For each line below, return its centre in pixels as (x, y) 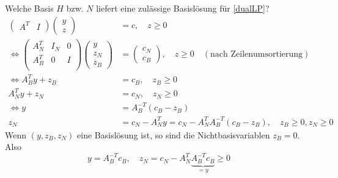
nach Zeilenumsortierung (257, 55)
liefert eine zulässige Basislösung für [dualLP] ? (183, 8)
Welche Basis (29, 8)
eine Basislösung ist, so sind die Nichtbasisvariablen (174, 134)
